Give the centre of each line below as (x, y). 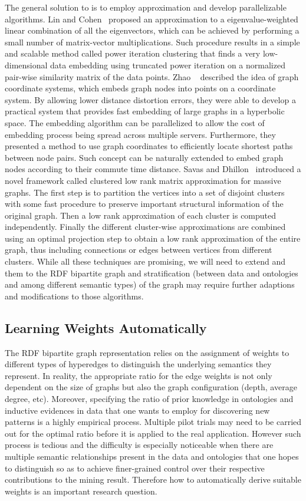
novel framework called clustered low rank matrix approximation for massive (143, 180)
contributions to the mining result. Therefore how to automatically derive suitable (153, 479)
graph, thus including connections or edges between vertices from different (139, 250)
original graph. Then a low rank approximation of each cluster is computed (141, 215)
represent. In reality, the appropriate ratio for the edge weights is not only (139, 375)
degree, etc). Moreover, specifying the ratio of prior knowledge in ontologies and (149, 399)
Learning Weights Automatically (106, 327)
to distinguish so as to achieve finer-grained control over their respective (135, 468)
